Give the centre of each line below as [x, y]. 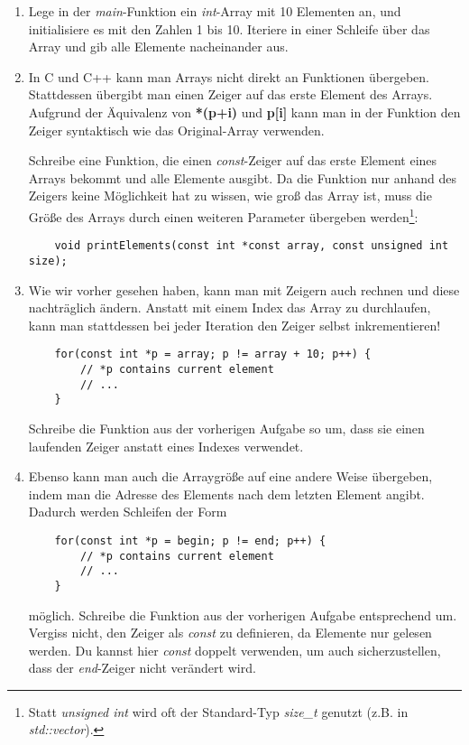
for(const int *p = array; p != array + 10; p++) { [213, 354]
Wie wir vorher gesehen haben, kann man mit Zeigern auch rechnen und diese [244, 289]
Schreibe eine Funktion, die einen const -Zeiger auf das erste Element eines [233, 160]
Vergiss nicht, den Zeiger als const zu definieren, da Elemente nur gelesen [230, 633]
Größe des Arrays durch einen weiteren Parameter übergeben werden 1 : [223, 215]
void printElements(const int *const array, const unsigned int [252, 246]
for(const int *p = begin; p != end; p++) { [190, 540]
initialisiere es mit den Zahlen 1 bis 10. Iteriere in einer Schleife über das [229, 28]
